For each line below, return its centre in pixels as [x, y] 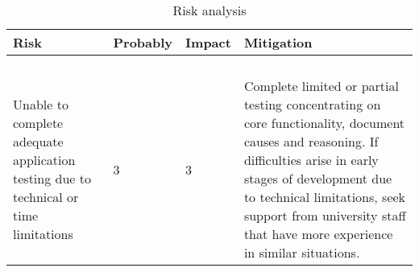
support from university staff [325, 215]
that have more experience [318, 234]
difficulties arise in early [311, 160]
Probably [143, 42]
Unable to [41, 104]
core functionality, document [324, 123]
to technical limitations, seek [325, 197]
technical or [46, 197]
